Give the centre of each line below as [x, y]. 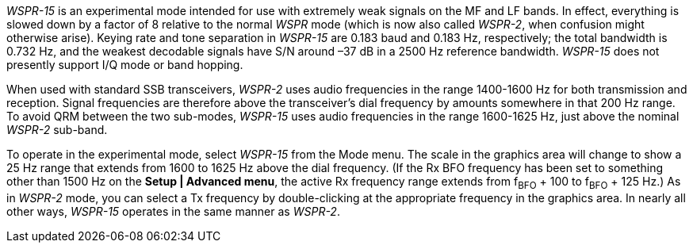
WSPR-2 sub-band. [57, 130]
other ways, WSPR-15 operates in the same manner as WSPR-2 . [173, 211]
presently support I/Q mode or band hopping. [125, 65]
